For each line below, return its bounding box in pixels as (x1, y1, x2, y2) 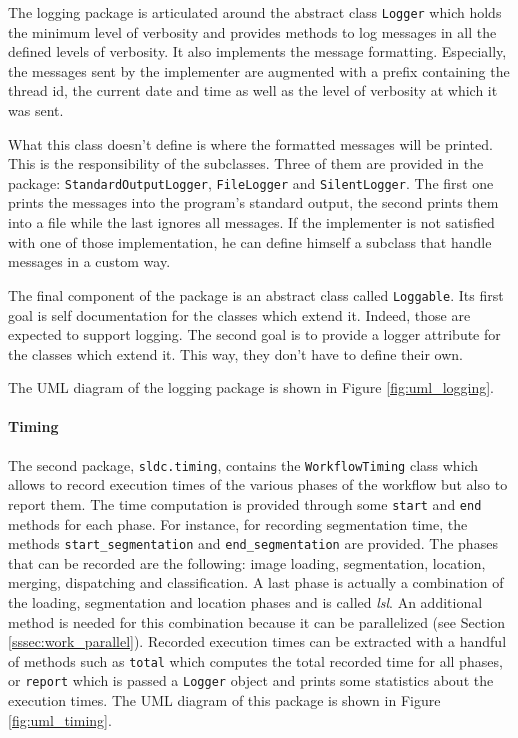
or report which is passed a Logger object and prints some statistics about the (8, 670, 494, 691)
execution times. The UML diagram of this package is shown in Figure (8, 690, 441, 711)
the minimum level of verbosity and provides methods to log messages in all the (8, 21, 497, 42)
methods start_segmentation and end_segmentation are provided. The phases (8, 533, 498, 554)
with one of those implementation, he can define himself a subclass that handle (8, 231, 492, 252)
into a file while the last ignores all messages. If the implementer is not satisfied (8, 212, 495, 233)
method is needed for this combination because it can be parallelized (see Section (8, 611, 505, 632)
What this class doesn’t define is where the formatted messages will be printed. (8, 133, 493, 154)
